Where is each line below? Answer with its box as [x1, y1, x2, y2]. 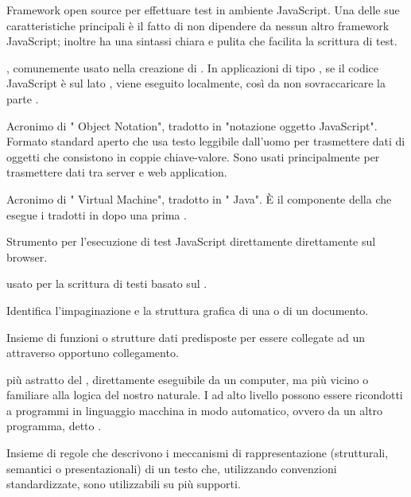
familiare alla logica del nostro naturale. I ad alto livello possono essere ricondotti [6, 386, 403, 403]
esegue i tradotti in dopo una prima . [6, 206, 187, 223]
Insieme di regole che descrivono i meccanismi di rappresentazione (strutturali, [6, 445, 389, 461]
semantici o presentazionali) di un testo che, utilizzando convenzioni [6, 460, 337, 476]
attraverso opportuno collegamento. [6, 344, 179, 361]
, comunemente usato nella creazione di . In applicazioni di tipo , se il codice [6, 59, 378, 76]
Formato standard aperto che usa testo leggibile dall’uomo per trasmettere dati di [6, 133, 405, 149]
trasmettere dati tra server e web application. [6, 164, 227, 181]
